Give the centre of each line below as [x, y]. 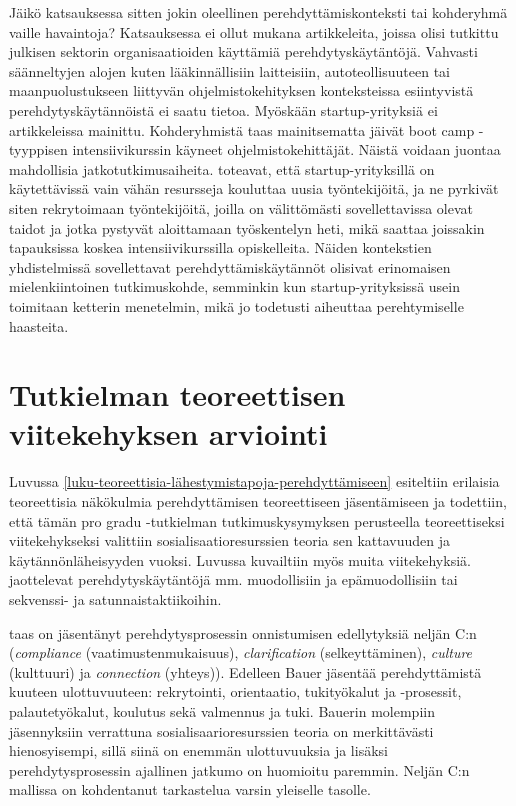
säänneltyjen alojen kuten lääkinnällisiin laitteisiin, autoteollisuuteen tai [229, 70]
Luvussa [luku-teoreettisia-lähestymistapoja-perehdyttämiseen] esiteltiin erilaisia [254, 481]
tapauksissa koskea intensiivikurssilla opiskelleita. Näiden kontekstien [220, 247]
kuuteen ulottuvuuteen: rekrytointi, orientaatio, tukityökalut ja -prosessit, [235, 691]
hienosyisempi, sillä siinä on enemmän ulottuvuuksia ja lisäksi [198, 750]
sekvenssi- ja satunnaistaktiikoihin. [115, 598]
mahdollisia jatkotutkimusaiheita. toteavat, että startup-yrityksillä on [222, 168]
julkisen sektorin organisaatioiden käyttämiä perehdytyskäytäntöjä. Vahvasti [243, 51]
